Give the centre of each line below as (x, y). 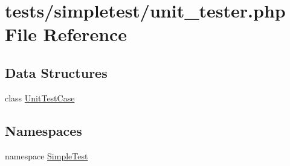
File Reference (66, 34)
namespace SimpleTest (47, 155)
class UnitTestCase (40, 97)
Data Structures (56, 72)
